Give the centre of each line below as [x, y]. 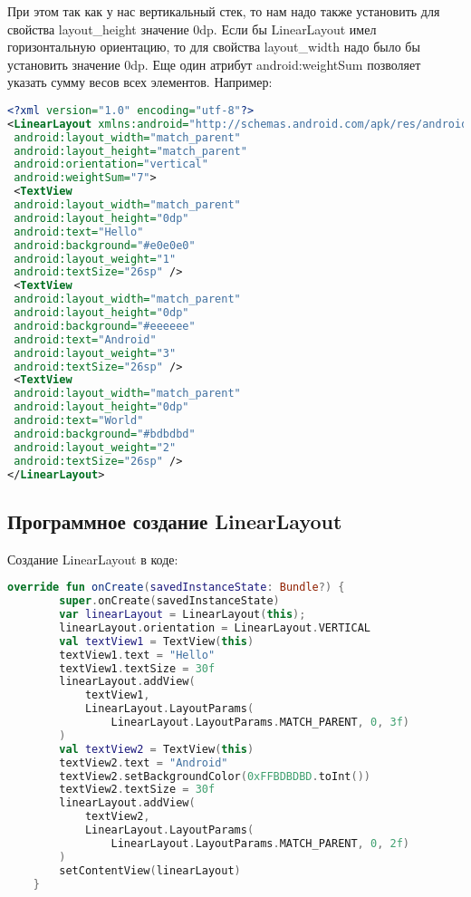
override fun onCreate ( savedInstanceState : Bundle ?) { [176, 588]
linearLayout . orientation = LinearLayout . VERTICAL [215, 627]
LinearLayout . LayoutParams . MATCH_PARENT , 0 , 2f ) [260, 843]
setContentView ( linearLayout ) [150, 870]
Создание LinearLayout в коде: [93, 559]
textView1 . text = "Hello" [137, 655]
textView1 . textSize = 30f [137, 668]
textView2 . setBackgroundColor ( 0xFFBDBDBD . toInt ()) [215, 776]
